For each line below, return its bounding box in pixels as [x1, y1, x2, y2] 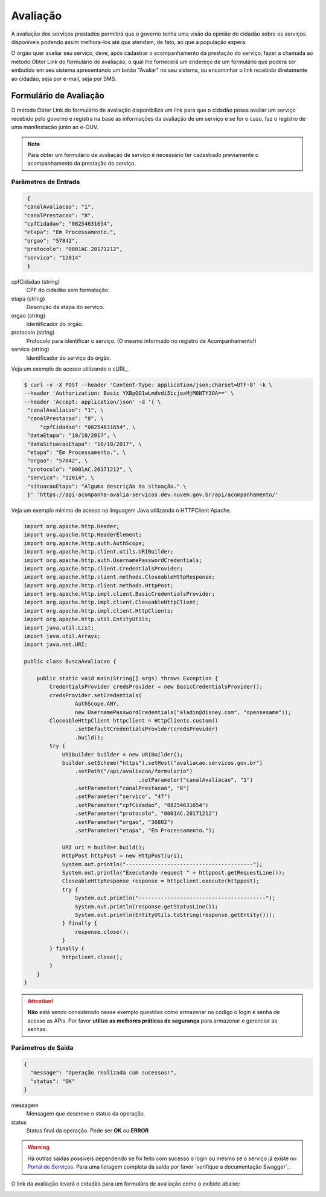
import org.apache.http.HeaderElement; [24, 531, 142, 538]
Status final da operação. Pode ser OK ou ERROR [26, 1127, 149, 1134]
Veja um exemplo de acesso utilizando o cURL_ [11, 365, 129, 372]
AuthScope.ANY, [74, 700, 120, 707]
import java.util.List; [24, 624, 95, 631]
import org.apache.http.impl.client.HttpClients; [24, 607, 174, 614]
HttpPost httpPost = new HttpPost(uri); [62, 852, 184, 860]
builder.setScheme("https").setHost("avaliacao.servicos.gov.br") [62, 759, 263, 766]
